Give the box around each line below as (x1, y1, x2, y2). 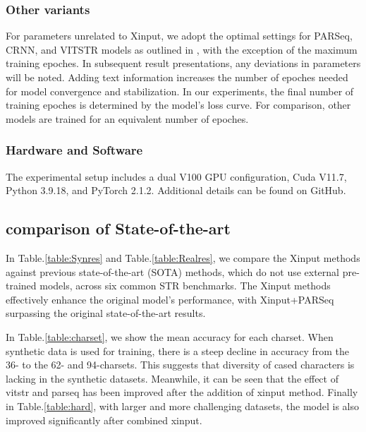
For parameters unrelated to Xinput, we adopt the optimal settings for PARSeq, (6, 28, 353, 43)
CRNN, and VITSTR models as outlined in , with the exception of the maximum (6, 42, 358, 56)
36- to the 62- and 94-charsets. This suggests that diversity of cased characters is (6, 357, 355, 372)
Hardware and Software (6, 141, 143, 159)
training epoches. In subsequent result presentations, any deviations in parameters (6, 56, 361, 71)
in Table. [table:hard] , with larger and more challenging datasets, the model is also (6, 398, 360, 413)
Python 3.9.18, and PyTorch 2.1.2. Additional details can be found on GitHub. (6, 183, 346, 198)
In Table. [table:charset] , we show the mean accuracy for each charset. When (6, 329, 334, 344)
